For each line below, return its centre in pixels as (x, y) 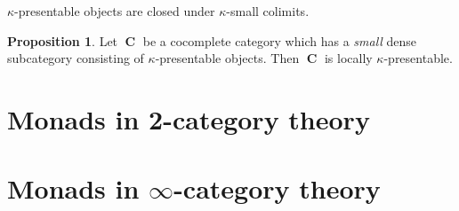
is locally (348, 58)
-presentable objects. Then (227, 58)
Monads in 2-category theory (189, 118)
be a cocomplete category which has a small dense (280, 40)
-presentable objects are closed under (115, 11)
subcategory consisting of (76, 58)
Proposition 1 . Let (63, 40)
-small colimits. (268, 11)
